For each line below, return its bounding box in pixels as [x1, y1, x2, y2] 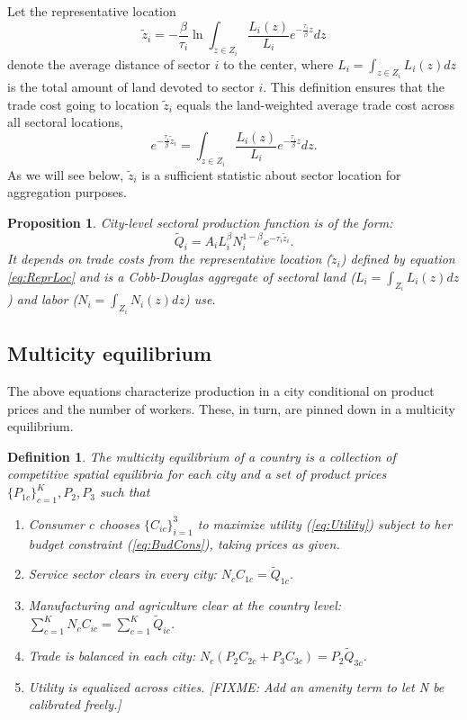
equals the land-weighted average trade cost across [176, 94, 454, 113]
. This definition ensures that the [263, 76, 445, 95]
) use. [184, 290, 216, 309]
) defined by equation [340, 249, 455, 268]
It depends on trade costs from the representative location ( [7, 249, 331, 268]
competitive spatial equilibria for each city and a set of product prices [7, 464, 387, 483]
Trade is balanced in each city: [28, 646, 195, 665]
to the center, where [222, 54, 334, 73]
